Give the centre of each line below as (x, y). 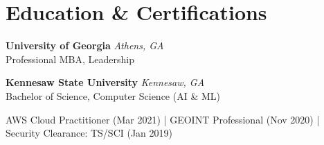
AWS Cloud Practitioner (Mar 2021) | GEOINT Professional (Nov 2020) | (163, 119)
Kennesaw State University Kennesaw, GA (105, 82)
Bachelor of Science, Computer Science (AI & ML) (113, 95)
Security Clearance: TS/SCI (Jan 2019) (89, 133)
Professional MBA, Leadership (70, 59)
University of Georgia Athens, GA (85, 45)
